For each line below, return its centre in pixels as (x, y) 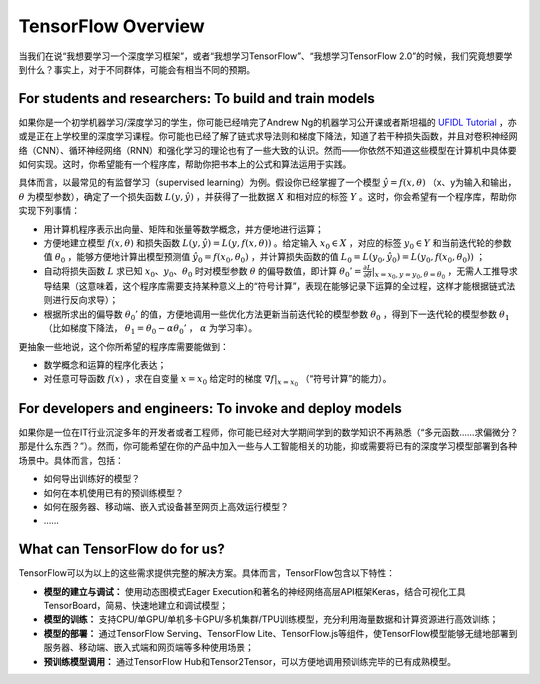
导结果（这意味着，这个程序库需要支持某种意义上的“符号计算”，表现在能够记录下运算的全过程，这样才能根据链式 (275, 286)
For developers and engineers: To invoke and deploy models (210, 408)
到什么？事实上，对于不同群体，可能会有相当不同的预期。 (136, 69)
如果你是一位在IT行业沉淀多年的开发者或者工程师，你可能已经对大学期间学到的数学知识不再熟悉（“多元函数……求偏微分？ (268, 432)
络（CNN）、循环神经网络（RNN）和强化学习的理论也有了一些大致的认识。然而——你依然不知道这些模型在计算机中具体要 (267, 150)
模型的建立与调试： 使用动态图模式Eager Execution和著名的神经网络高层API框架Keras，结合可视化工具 (254, 591)
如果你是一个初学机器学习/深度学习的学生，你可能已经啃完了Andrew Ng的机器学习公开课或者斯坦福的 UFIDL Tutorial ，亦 (267, 122)
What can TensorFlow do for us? (121, 549)
